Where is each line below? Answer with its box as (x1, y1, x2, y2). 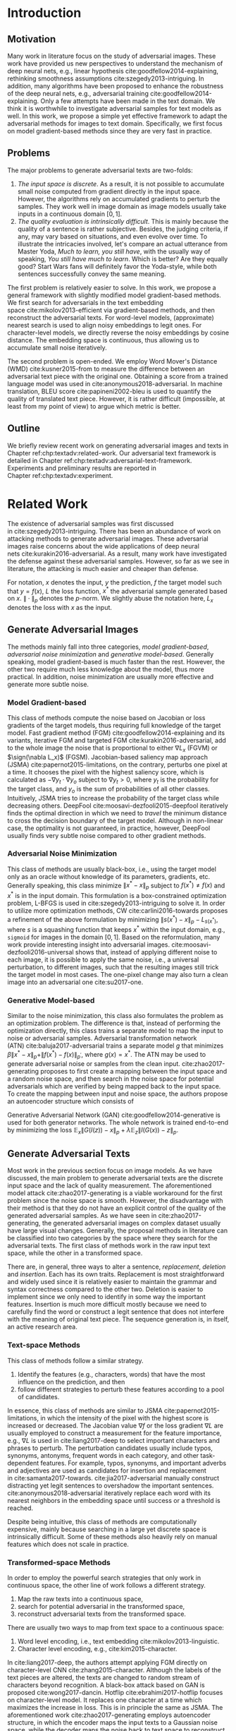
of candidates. (17, 1392, 60, 1401)
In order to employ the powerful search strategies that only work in (7, 1573, 201, 1582)
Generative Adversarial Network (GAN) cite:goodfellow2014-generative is (7, 1110, 221, 1119)
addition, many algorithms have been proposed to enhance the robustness (7, 82, 224, 90)
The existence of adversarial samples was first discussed (7, 519, 174, 527)
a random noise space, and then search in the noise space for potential (7, 1074, 214, 1083)
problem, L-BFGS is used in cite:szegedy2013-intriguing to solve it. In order (7, 899, 225, 907)
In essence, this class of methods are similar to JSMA (7, 1406, 163, 1415)
